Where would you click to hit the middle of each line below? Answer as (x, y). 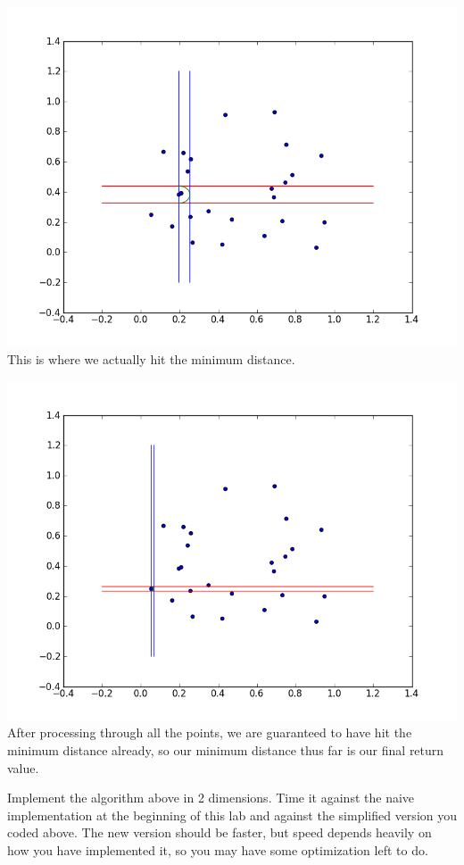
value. (23, 767)
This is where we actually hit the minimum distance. (151, 358)
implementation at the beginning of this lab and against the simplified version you (232, 815)
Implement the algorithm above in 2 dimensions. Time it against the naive (211, 798)
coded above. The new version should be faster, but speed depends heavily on (220, 832)
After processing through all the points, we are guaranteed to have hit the (210, 732)
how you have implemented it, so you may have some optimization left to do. (218, 849)
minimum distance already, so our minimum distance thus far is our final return (226, 750)
